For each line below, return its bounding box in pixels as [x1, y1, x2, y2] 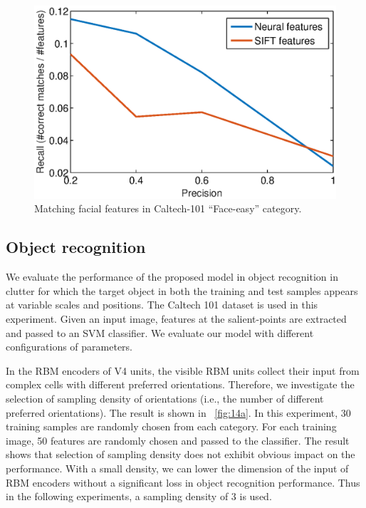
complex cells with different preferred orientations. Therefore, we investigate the [6, 377, 355, 392]
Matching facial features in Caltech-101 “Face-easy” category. [34, 201, 302, 216]
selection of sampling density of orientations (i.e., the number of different [6, 390, 324, 405]
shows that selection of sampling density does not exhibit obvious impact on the [6, 447, 355, 462]
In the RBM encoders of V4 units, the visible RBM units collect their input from [6, 363, 360, 378]
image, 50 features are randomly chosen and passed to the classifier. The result [6, 432, 350, 447]
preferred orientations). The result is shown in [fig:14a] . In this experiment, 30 [6, 405, 351, 420]
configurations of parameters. [6, 339, 133, 354]
